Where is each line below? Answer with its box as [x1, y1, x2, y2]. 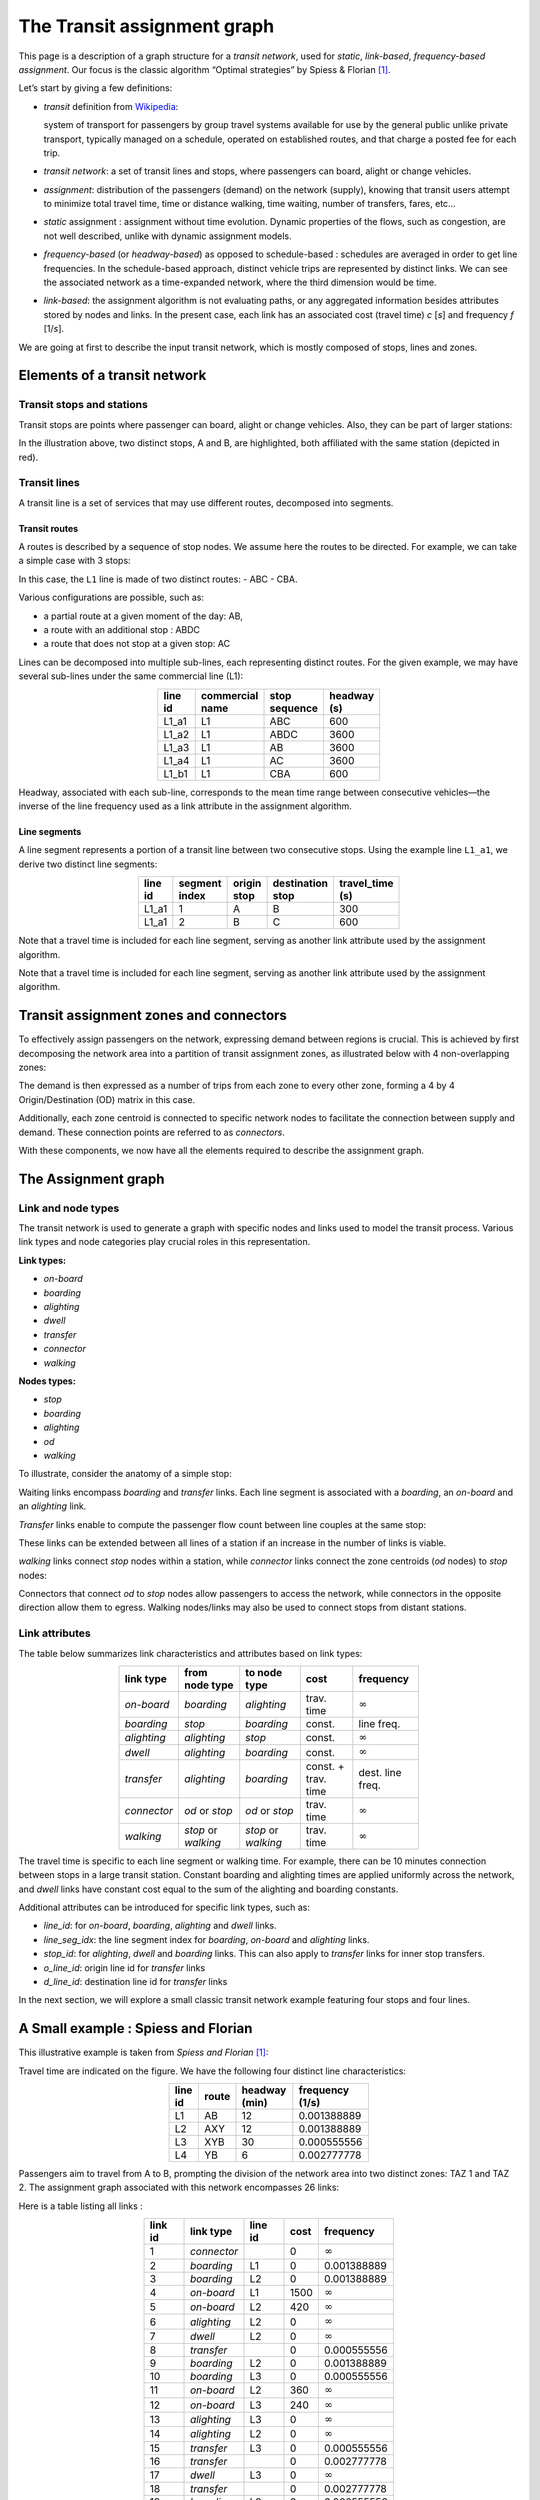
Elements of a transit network [18, 367, 207, 384]
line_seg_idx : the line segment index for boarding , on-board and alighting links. [43, 1933, 370, 1945]
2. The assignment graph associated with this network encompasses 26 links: [18, 2181, 340, 2194]
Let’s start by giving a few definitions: [18, 82, 173, 94]
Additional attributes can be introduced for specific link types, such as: [18, 1901, 310, 1913]
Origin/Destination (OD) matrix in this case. [18, 1093, 195, 1105]
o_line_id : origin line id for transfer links [43, 1961, 206, 1974]
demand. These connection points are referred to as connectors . [18, 1126, 285, 1138]
